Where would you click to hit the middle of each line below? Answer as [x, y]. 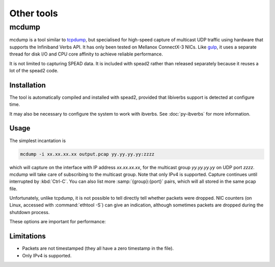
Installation [28, 85]
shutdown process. [30, 212]
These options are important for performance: [58, 222]
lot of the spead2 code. [34, 70]
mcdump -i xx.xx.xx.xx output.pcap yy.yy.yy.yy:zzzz [87, 154]
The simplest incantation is [38, 141]
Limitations [28, 236]
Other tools [34, 13]
